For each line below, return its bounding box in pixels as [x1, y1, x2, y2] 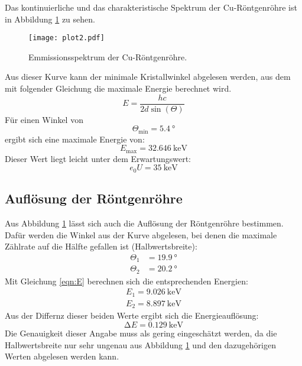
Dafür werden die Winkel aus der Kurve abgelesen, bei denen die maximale [5, 228, 277, 241]
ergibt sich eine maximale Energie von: [5, 132, 145, 145]
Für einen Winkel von [5, 113, 83, 125]
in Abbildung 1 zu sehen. [5, 12, 95, 25]
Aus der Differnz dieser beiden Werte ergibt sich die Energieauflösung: [5, 309, 259, 322]
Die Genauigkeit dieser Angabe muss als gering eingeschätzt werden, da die [5, 326, 277, 339]
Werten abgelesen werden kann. [5, 350, 119, 362]
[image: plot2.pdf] [28, 34, 105, 43]
